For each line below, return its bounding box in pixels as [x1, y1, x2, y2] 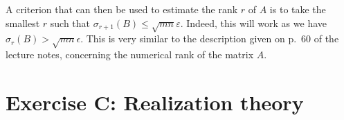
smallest [6, 15, 40, 30]
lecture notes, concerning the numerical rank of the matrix [6, 47, 254, 62]
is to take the [269, 2, 326, 16]
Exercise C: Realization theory [6, 87, 304, 116]
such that [50, 15, 91, 30]
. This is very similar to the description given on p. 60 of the [80, 31, 339, 46]
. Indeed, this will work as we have [180, 15, 327, 30]
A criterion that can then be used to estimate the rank [6, 2, 238, 16]
